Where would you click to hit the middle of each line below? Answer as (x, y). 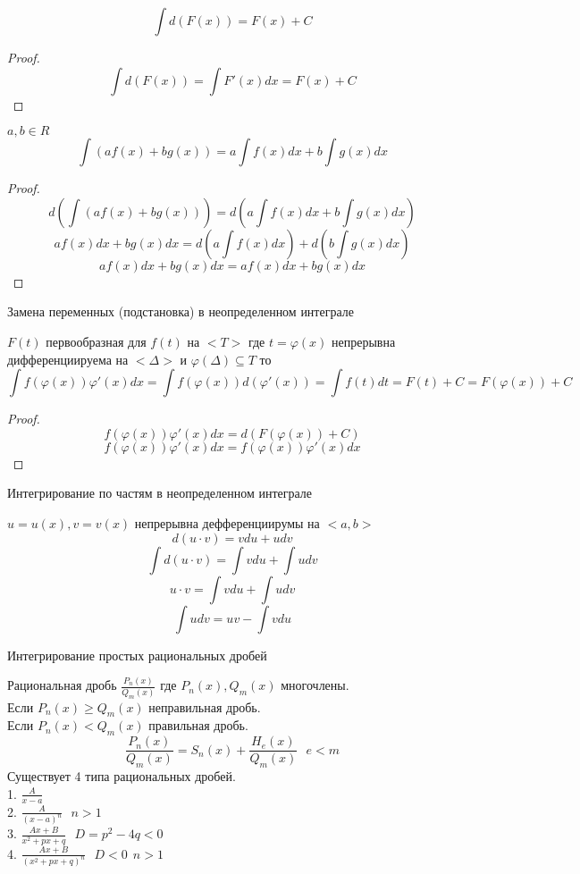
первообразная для (96, 341)
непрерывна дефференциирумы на (227, 522)
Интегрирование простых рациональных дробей (137, 655)
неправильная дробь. (205, 706)
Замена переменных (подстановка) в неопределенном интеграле (181, 311)
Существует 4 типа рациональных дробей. (122, 776)
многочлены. (315, 685)
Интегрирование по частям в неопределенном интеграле (160, 493)
